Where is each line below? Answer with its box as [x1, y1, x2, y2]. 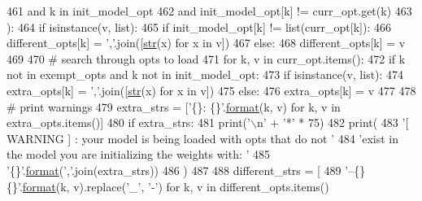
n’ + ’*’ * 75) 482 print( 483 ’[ [256, 114, 409, 131]
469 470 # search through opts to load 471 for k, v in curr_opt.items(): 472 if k [7, 50, 406, 67]
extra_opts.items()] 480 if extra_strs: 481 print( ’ [7, 114, 250, 131]
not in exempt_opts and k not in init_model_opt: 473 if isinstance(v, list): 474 [7, 66, 404, 83]
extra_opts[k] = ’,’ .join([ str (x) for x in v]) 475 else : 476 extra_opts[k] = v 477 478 [7, 81, 416, 98]
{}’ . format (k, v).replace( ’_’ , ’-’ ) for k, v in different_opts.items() [7, 177, 329, 194]
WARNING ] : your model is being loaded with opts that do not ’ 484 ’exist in [7, 129, 399, 146]
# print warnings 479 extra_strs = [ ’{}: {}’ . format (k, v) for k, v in [7, 98, 341, 115]
